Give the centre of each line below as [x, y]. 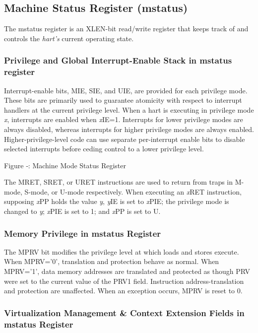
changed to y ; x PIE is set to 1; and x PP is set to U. [82, 211]
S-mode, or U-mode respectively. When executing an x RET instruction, [133, 191]
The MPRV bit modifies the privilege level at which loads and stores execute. [122, 251]
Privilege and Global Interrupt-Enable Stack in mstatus [118, 60]
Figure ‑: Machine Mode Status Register [65, 165]
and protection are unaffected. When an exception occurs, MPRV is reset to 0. [123, 291]
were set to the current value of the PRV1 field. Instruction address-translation [124, 281]
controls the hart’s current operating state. [69, 38]
